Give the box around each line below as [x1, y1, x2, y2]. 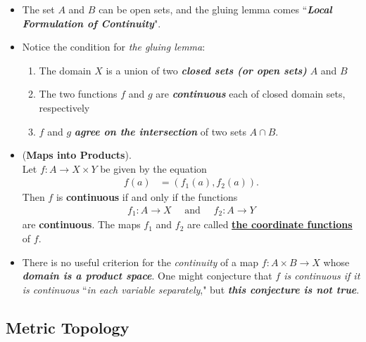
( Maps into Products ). [22, 147, 132, 162]
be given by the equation [100, 161, 207, 176]
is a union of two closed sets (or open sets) [106, 63, 307, 77]
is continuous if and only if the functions [56, 190, 238, 204]
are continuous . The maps [22, 217, 141, 232]
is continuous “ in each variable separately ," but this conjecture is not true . [22, 282, 360, 296]
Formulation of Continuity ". [22, 15, 161, 30]
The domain [39, 63, 91, 77]
